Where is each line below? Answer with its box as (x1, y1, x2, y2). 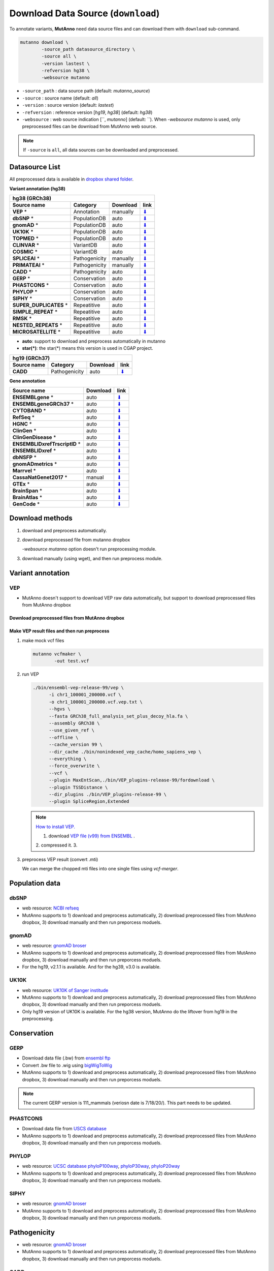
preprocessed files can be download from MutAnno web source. (22, 124, 157, 130)
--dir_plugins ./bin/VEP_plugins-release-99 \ (49, 791, 167, 797)
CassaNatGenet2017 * (12, 474, 67, 481)
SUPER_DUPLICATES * (12, 301, 68, 309)
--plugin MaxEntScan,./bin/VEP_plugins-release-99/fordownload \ (49, 777, 215, 783)
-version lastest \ (41, 60, 90, 66)
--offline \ (49, 735, 79, 740)
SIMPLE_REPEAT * (12, 308, 58, 315)
